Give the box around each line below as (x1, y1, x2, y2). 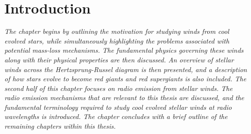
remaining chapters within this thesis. (4, 121, 116, 131)
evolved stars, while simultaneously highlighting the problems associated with (4, 35, 230, 45)
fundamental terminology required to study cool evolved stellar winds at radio (4, 102, 232, 112)
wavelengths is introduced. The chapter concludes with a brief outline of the (4, 111, 228, 121)
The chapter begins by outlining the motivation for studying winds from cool (4, 26, 229, 36)
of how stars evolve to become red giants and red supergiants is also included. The (4, 74, 247, 84)
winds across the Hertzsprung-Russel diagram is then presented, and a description (4, 64, 247, 74)
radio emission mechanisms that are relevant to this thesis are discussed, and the (4, 92, 244, 103)
